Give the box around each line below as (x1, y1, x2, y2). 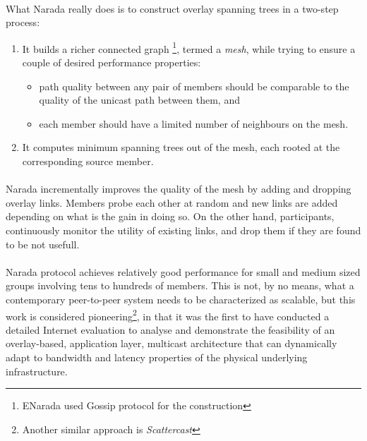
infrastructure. (6, 363, 68, 378)
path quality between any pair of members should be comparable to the (39, 78, 349, 93)
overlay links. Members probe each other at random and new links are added (6, 195, 338, 210)
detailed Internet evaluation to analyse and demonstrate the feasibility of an (6, 322, 335, 337)
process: (6, 15, 40, 30)
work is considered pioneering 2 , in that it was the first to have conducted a (6, 306, 330, 323)
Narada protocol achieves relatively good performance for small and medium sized (6, 264, 361, 279)
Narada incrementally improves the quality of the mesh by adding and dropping (6, 181, 351, 196)
